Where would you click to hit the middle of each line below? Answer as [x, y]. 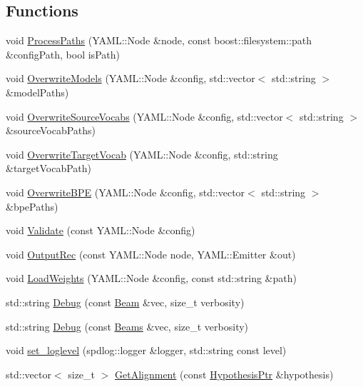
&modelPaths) [37, 92]
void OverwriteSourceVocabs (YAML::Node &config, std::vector [144, 116]
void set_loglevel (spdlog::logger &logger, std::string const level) [146, 350]
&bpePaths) [32, 206]
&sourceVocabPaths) [51, 130]
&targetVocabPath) [49, 168]
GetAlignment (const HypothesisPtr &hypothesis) [224, 374]
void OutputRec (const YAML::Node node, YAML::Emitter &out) [151, 254]
